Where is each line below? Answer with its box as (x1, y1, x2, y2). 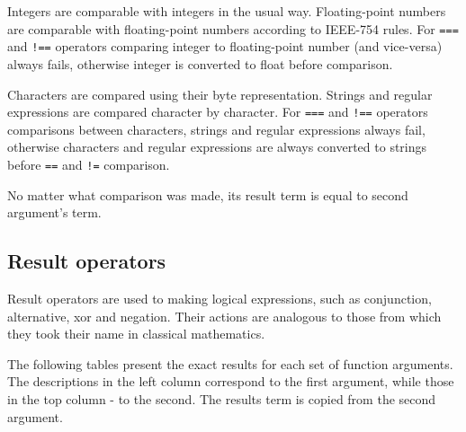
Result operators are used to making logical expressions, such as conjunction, (7, 288, 432, 307)
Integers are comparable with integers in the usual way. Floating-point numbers (7, 2, 446, 20)
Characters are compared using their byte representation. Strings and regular (7, 84, 433, 103)
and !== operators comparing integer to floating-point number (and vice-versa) (7, 37, 443, 56)
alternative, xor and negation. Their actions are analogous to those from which (7, 306, 442, 325)
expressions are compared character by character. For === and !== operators (7, 102, 428, 121)
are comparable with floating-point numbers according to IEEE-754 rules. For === (7, 19, 459, 38)
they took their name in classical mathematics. (7, 324, 265, 343)
